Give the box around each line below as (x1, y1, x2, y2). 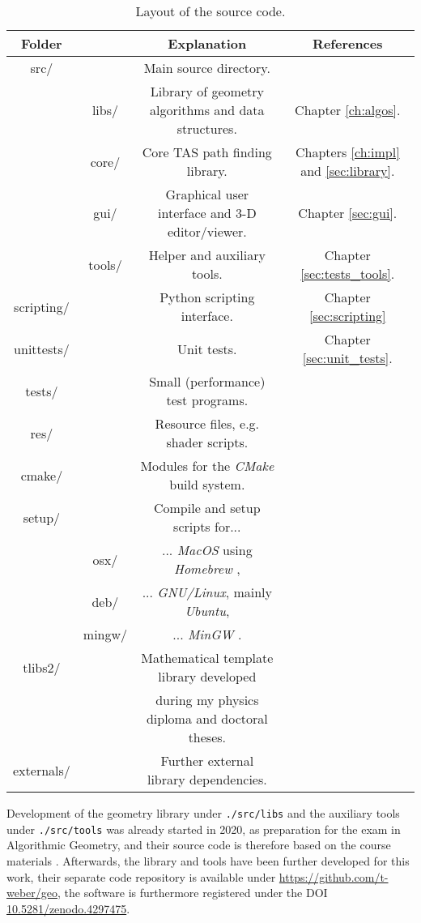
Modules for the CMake (140, 456, 274, 475)
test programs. (166, 391, 249, 409)
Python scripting (159, 288, 255, 306)
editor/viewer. (167, 222, 247, 241)
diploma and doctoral (146, 709, 268, 728)
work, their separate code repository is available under (6, 868, 276, 885)
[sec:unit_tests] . (302, 348, 393, 367)
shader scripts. (166, 433, 249, 451)
